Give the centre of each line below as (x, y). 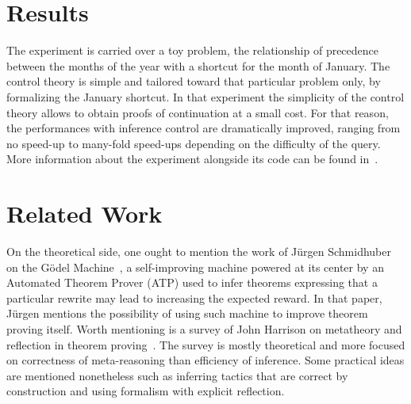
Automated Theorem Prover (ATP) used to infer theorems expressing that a (192, 282)
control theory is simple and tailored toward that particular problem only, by (194, 81)
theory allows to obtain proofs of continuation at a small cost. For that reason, (198, 112)
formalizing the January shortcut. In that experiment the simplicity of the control (205, 96)
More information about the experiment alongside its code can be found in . (192, 159)
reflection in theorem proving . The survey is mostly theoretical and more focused (206, 344)
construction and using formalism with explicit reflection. (146, 391)
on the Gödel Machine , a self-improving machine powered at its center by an (195, 267)
